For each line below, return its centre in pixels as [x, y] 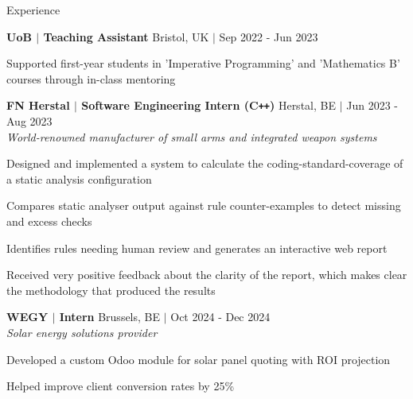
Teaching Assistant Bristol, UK [126, 36]
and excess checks [49, 221]
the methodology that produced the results [111, 290]
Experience [33, 10]
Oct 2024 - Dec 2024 [220, 317]
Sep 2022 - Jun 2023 [269, 36]
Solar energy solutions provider [82, 332]
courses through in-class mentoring [91, 78]
